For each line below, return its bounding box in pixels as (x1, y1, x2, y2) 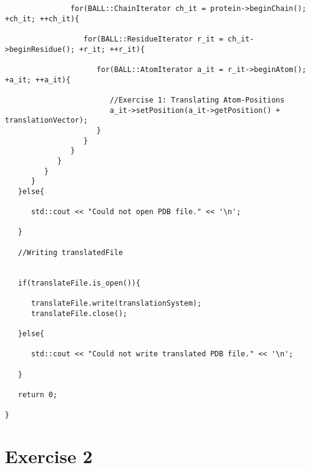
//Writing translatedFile (18, 248, 123, 257)
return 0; (18, 390, 57, 399)
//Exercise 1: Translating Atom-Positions (109, 95, 285, 104)
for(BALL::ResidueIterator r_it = (83, 34, 223, 43)
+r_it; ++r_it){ (79, 45, 145, 54)
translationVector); (5, 116, 88, 125)
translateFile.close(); (31, 309, 128, 318)
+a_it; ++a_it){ (5, 75, 71, 84)
